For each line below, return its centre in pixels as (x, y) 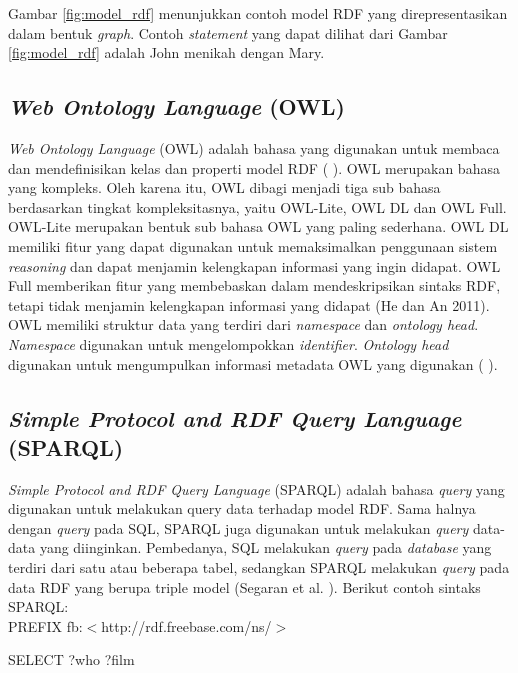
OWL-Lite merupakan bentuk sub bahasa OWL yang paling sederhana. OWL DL (258, 226)
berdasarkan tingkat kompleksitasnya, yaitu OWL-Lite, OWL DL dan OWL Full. (257, 206)
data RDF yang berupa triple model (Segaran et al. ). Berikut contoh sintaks (244, 586)
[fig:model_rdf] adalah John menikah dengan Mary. (166, 52)
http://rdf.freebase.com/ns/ (186, 625)
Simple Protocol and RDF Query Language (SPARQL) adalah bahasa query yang (256, 488)
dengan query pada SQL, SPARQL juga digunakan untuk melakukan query (238, 527)
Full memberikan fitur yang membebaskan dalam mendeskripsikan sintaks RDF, (254, 285)
